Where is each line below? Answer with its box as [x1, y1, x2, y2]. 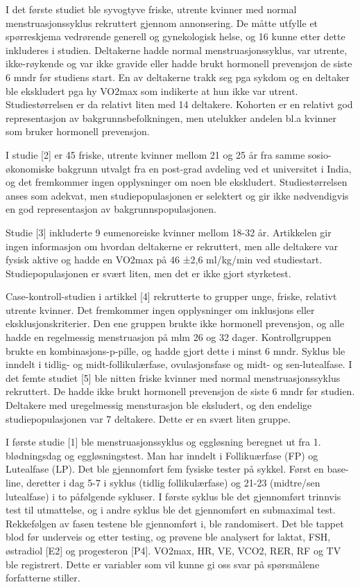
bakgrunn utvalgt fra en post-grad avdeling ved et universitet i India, [57, 161, 352, 175]
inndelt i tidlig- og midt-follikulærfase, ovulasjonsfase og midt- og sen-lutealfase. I [6, 357, 352, 371]
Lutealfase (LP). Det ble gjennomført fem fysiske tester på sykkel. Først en [6, 462, 324, 476]
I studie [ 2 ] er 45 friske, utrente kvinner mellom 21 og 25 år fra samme [6, 147, 305, 161]
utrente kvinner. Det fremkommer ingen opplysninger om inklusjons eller [6, 302, 315, 317]
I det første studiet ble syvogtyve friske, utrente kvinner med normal [6, 2, 297, 16]
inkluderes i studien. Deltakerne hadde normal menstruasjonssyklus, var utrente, [6, 42, 348, 57]
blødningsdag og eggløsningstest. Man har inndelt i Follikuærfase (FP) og [6, 448, 318, 462]
